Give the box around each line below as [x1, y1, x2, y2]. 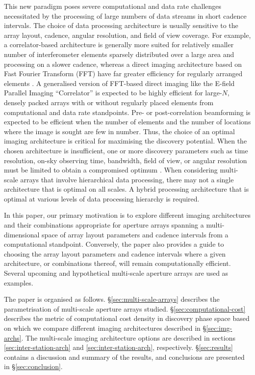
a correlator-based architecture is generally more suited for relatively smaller [4, 39, 234, 50]
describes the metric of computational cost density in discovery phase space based [4, 313, 250, 323]
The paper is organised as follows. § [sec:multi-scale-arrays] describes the [4, 294, 220, 304]
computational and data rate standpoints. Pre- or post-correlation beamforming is [4, 107, 251, 117]
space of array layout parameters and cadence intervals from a [42, 229, 229, 239]
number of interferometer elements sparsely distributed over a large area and [4, 49, 234, 59]
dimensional [4, 229, 40, 239]
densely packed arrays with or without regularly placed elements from [4, 97, 214, 107]
